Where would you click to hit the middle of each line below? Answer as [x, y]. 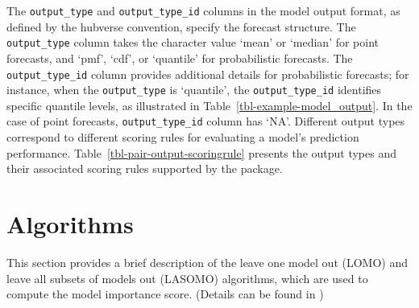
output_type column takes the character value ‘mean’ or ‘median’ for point [193, 42]
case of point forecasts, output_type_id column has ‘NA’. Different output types [206, 121]
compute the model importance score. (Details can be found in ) [165, 294]
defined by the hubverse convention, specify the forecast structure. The [181, 26]
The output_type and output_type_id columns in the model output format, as [203, 10]
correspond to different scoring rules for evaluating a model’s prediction [183, 137]
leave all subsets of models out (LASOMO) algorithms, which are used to [187, 278]
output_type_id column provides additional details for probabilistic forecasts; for [208, 74]
